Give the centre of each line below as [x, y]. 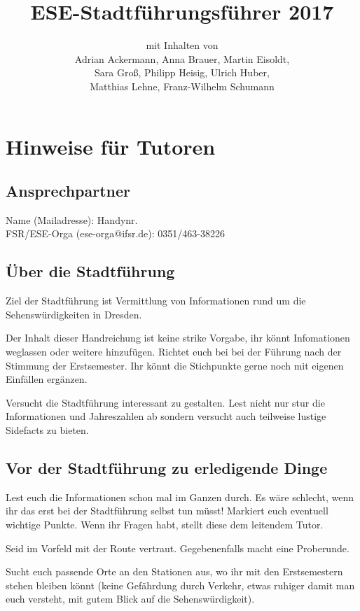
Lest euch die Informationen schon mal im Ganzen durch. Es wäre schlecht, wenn [180, 497]
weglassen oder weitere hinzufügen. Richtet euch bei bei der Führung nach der [174, 352]
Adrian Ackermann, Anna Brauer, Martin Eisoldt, [182, 58]
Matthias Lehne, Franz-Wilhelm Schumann [182, 86]
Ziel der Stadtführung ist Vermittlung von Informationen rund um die [156, 301]
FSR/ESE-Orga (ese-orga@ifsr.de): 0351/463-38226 [115, 233]
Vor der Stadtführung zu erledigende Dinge [167, 468]
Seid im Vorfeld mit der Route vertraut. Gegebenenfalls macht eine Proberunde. [178, 548]
